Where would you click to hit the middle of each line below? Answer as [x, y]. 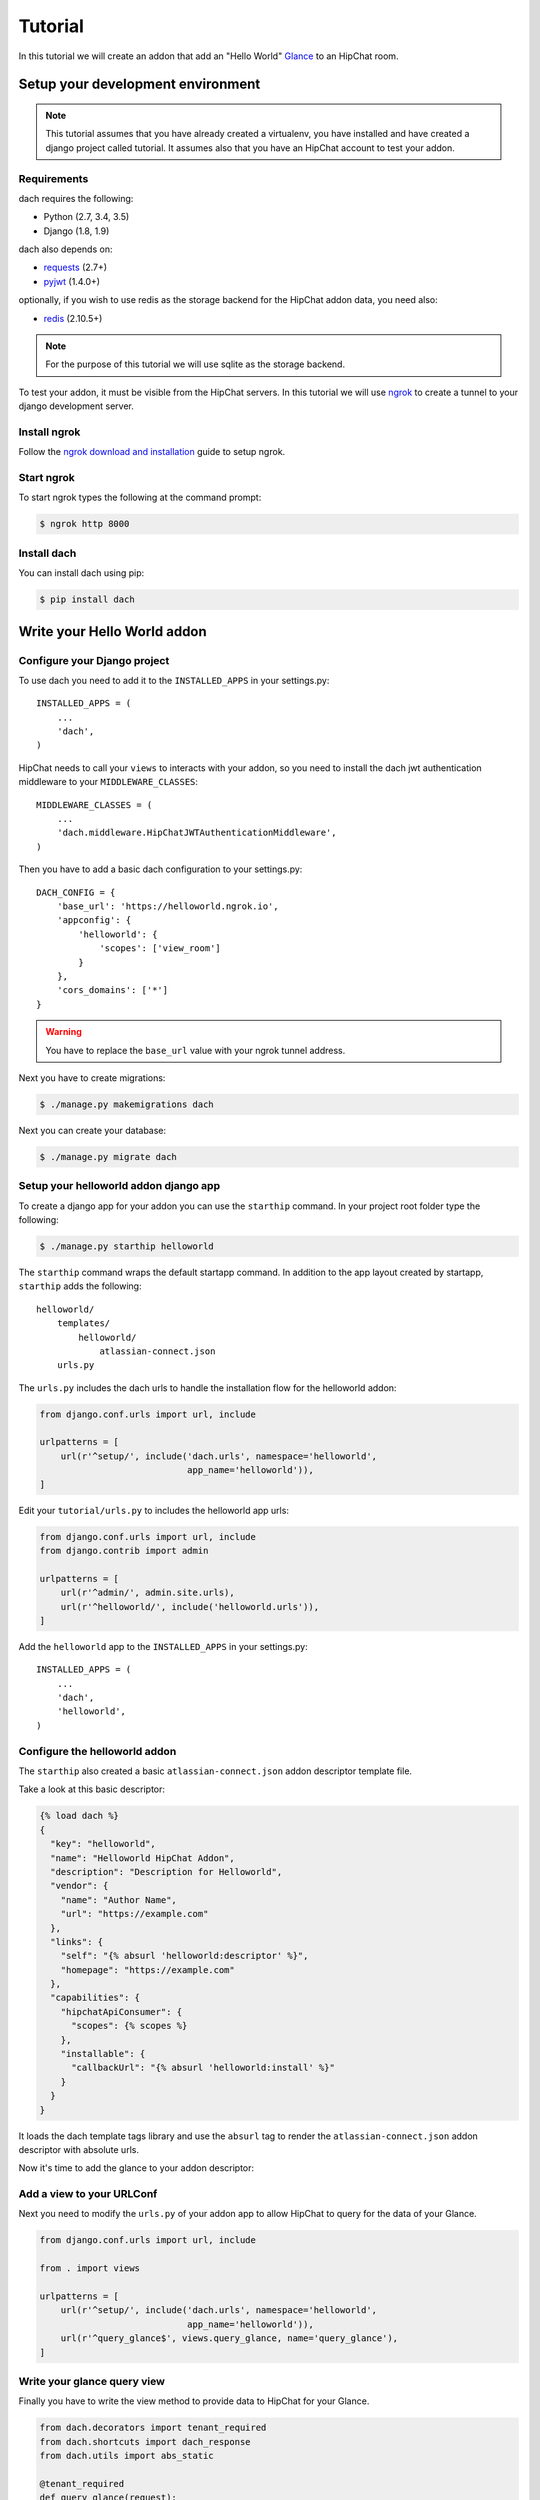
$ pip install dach [87, 599]
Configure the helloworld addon [97, 1751]
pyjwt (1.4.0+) [71, 281]
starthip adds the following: [80, 1286]
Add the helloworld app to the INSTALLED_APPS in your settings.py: [163, 1646]
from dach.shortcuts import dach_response [145, 2441]
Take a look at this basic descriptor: [91, 1789]
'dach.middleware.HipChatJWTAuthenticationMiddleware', [196, 833]
